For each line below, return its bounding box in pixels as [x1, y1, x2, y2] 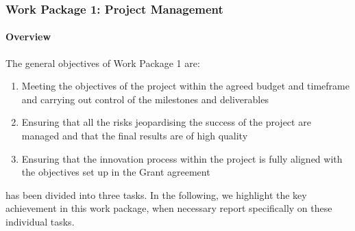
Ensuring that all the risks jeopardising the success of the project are [21, 115, 311, 129]
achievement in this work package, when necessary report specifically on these [5, 201, 332, 215]
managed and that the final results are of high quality [21, 128, 248, 143]
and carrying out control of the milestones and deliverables [21, 92, 269, 106]
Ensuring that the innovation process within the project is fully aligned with [21, 151, 343, 165]
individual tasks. [5, 214, 75, 228]
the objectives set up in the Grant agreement [21, 165, 210, 179]
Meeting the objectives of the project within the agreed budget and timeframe [21, 79, 350, 93]
